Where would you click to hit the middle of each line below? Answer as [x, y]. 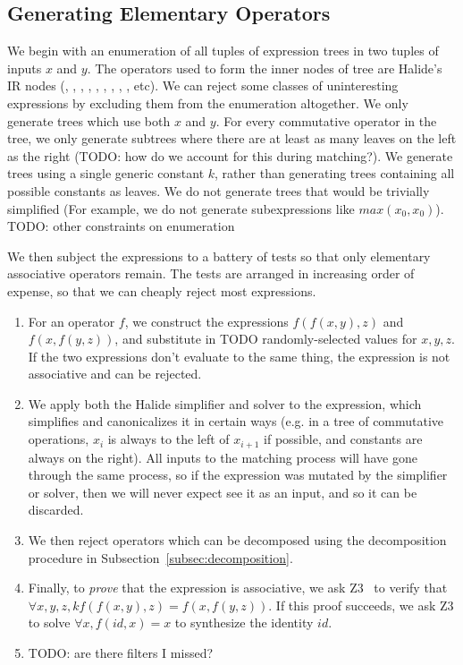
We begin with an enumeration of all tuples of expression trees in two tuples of [223, 51]
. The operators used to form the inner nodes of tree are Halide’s [265, 68]
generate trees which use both [89, 120]
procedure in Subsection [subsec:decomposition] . [160, 557]
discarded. [56, 510]
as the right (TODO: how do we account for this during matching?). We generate [230, 155]
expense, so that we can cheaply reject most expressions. [162, 290]
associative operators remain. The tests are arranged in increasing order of [211, 273]
